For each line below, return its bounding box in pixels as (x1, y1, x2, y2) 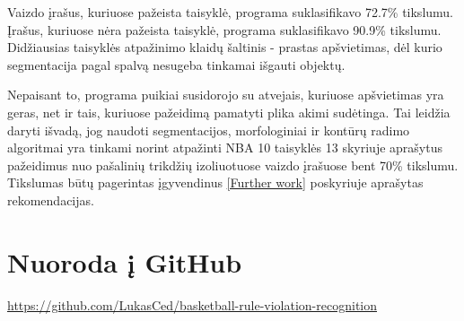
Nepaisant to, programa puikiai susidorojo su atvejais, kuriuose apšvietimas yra (7, 85, 444, 104)
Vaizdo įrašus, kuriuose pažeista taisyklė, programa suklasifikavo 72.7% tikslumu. (7, 3, 454, 21)
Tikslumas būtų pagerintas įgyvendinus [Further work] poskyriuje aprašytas (7, 173, 424, 192)
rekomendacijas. (7, 190, 94, 209)
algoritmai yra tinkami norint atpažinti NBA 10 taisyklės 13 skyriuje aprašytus (7, 138, 442, 157)
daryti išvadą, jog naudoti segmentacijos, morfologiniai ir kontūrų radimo (7, 120, 410, 139)
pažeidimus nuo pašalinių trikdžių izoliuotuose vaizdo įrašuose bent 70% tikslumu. (7, 155, 459, 174)
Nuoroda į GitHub (7, 243, 242, 280)
